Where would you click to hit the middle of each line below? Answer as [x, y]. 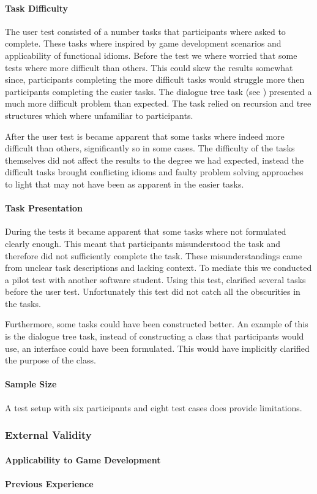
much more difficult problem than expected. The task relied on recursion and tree [158, 103]
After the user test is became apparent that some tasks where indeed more [145, 136]
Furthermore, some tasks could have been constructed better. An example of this [157, 324]
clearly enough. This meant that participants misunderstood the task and [143, 243]
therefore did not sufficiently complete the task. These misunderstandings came [154, 255]
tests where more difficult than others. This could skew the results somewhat [149, 67]
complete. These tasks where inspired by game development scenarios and [143, 43]
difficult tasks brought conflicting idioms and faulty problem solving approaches [154, 172]
